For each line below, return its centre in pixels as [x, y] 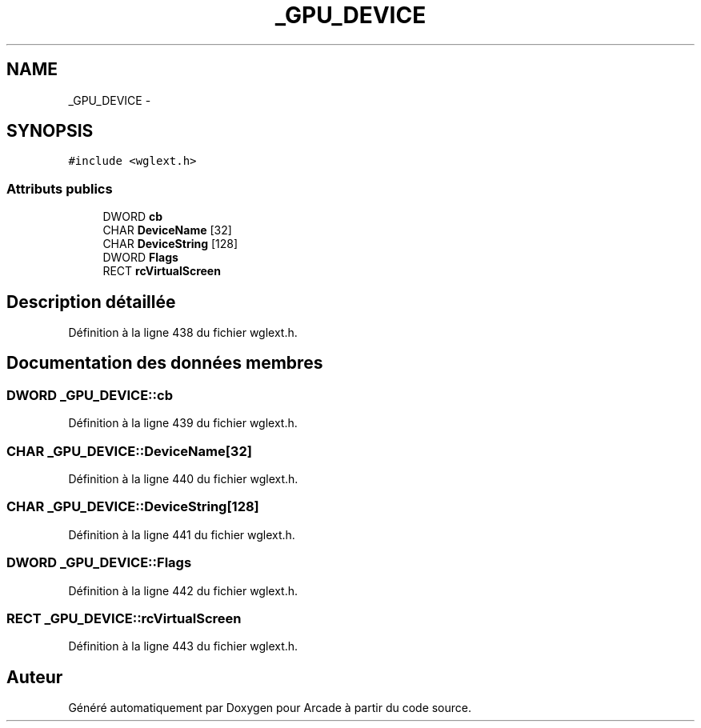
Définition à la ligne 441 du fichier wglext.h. [182, 534]
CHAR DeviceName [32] [167, 230]
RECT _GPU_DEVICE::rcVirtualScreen [124, 618]
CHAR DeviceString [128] [170, 244]
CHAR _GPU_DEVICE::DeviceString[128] [133, 507]
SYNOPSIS [50, 131]
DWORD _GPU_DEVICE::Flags [99, 563]
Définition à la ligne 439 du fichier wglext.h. [183, 423]
